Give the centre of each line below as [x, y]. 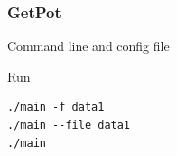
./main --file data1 [69, 125]
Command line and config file [88, 46]
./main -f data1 [56, 107]
